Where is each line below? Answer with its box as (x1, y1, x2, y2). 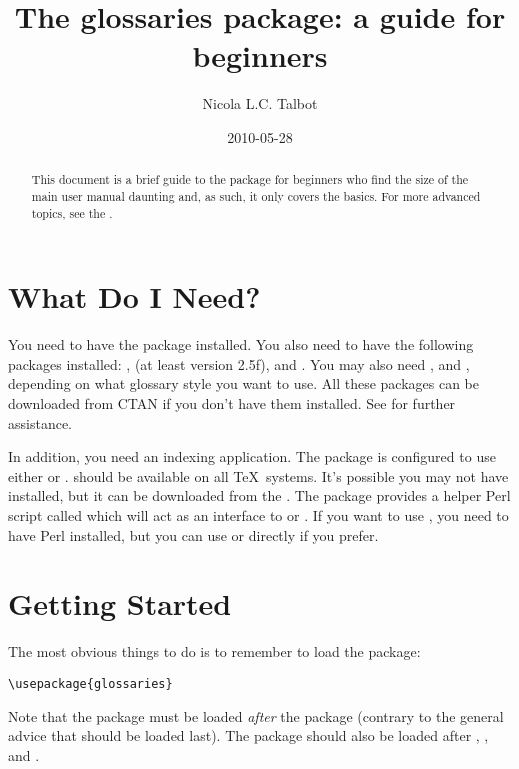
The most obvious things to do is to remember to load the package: (8, 641, 421, 662)
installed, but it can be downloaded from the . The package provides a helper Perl (8, 485, 511, 506)
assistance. (8, 412, 72, 433)
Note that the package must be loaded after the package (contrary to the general (8, 705, 504, 726)
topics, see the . (31, 204, 113, 221)
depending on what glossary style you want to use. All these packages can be (8, 373, 480, 394)
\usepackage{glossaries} (8, 676, 173, 691)
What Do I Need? (8, 276, 261, 317)
